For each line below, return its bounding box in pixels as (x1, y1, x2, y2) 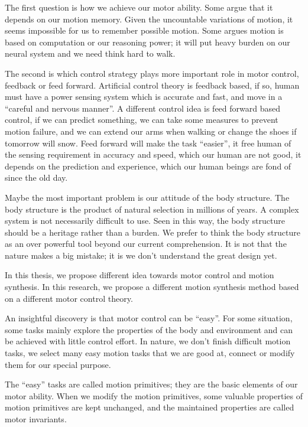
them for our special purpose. (5, 358, 111, 370)
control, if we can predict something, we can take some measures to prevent (5, 113, 278, 126)
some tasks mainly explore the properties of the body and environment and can (5, 323, 293, 335)
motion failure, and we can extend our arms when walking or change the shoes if (5, 125, 297, 137)
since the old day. (5, 171, 68, 184)
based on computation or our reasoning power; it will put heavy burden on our (5, 35, 290, 48)
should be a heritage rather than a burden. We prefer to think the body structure (5, 226, 300, 238)
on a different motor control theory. (5, 292, 133, 304)
